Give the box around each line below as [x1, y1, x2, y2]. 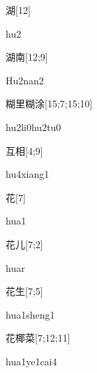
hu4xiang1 [6, 167, 50, 181]
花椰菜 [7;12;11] [6, 330, 70, 345]
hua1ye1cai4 [6, 353, 57, 368]
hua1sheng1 [6, 307, 55, 321]
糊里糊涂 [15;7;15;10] [6, 96, 93, 111]
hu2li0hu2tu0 [6, 119, 61, 134]
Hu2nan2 [6, 73, 44, 87]
